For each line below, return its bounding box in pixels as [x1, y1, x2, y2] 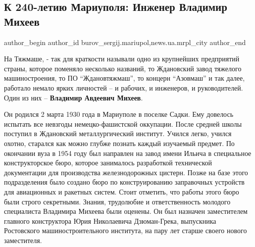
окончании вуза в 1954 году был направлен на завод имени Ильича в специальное [4, 148, 252, 158]
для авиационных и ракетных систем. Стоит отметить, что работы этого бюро [4, 186, 239, 197]
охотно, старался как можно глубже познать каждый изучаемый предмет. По [4, 138, 235, 148]
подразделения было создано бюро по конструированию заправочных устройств [4, 177, 245, 187]
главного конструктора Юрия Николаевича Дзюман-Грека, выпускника [4, 215, 216, 226]
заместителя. [4, 235, 42, 245]
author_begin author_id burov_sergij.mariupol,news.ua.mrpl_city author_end [4, 37, 246, 47]
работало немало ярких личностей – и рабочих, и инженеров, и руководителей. [4, 82, 243, 93]
